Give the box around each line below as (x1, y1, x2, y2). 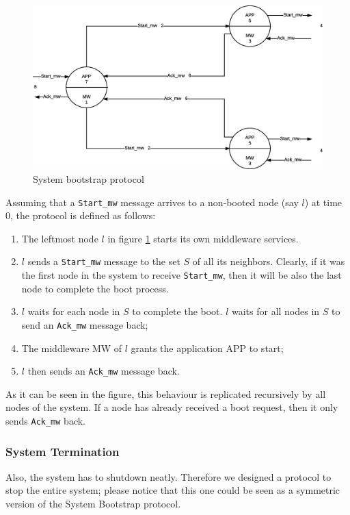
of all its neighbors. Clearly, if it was (192, 254, 345, 268)
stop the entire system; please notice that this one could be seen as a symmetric (5, 483, 340, 497)
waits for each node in (27, 304, 120, 318)
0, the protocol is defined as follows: (5, 208, 156, 223)
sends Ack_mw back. (5, 413, 85, 427)
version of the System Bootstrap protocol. (5, 497, 181, 511)
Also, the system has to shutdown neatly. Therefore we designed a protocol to (5, 469, 332, 483)
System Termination (5, 442, 120, 460)
